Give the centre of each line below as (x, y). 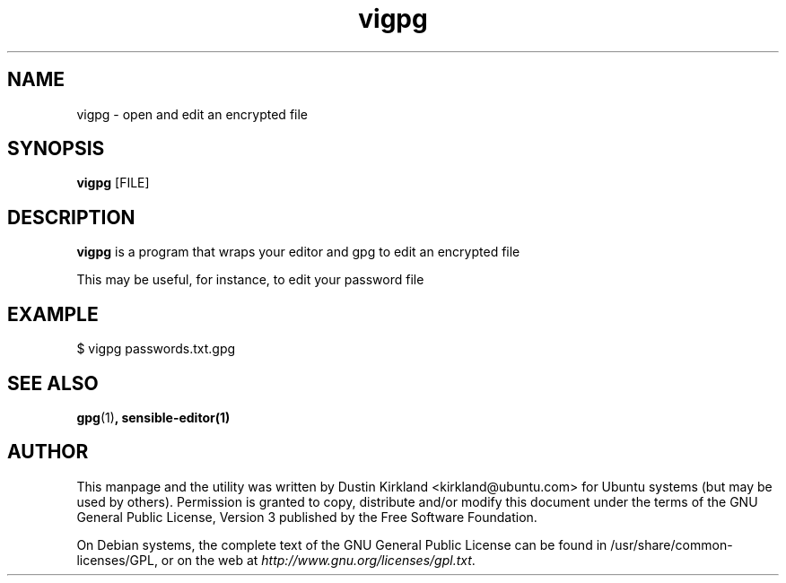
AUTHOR (48, 452)
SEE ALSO (53, 383)
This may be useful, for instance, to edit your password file (250, 280)
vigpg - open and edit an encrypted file (192, 114)
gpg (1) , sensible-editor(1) (153, 417)
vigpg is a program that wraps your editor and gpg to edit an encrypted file (298, 252)
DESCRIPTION (71, 217)
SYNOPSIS (56, 149)
